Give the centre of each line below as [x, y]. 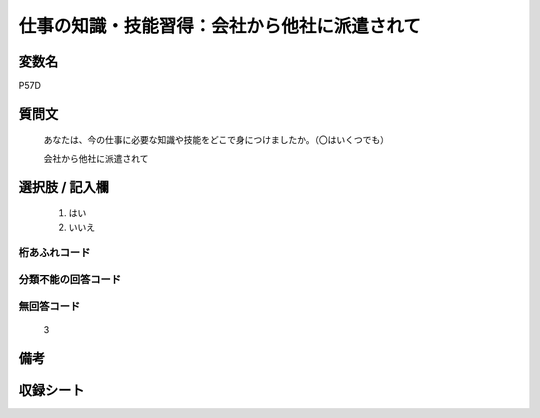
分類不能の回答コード [70, 279]
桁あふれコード [54, 253]
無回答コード [49, 306]
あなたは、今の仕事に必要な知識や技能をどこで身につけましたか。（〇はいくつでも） [216, 140]
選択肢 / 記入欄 [64, 186]
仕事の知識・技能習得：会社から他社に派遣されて [220, 26]
